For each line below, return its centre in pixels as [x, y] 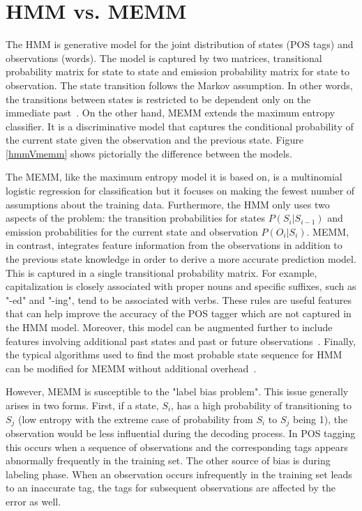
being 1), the [320, 419]
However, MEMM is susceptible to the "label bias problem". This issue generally [177, 391]
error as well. [33, 501]
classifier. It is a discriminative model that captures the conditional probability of [180, 126]
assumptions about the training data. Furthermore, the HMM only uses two [168, 204]
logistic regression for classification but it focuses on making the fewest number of [180, 191]
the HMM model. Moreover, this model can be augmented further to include [169, 327]
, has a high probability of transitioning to [261, 405]
